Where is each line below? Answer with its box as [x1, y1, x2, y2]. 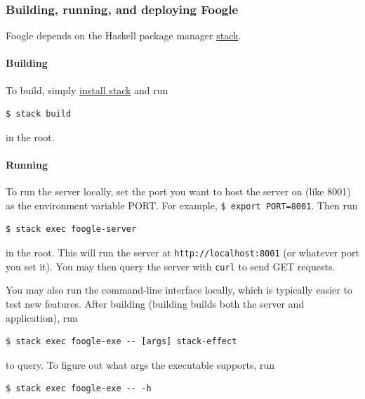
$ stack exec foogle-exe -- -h [6, 384, 152, 394]
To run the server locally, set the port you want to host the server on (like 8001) [6, 184, 351, 199]
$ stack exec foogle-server [6, 224, 137, 235]
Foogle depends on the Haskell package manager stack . [6, 28, 241, 43]
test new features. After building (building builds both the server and [6, 296, 305, 310]
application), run [6, 310, 78, 325]
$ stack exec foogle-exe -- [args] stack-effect [6, 336, 237, 347]
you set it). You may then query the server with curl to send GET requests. [6, 259, 336, 273]
